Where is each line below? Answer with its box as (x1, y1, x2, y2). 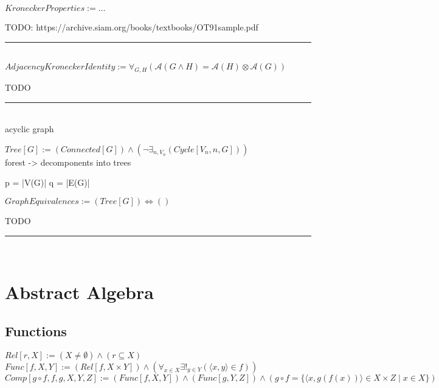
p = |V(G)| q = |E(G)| (5, 176, 90, 189)
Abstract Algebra (5, 280, 154, 305)
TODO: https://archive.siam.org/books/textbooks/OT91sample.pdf (5, 21, 258, 33)
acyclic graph (5, 122, 54, 135)
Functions (5, 321, 67, 340)
